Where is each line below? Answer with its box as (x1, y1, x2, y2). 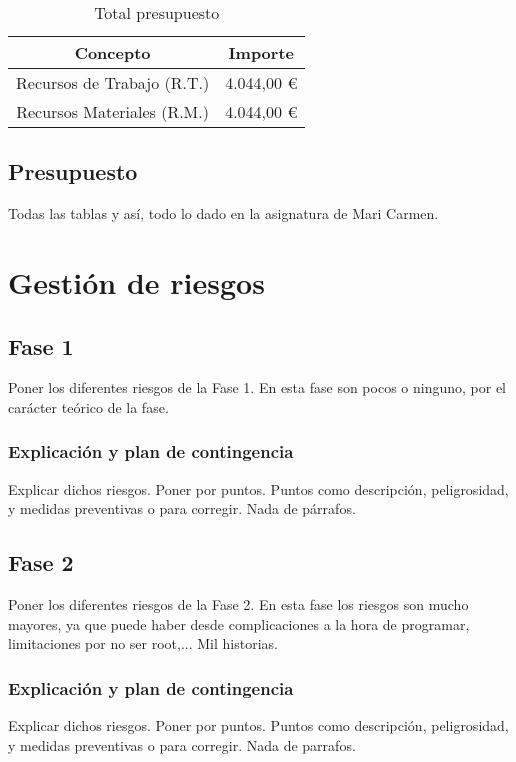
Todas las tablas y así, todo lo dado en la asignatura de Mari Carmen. (8, 203, 439, 224)
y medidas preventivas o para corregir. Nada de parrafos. (8, 734, 356, 755)
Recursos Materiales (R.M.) (16, 100, 209, 123)
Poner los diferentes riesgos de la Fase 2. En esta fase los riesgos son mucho (8, 594, 469, 615)
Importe (228, 41, 294, 64)
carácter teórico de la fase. (8, 396, 169, 417)
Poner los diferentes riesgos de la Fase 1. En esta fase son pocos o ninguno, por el (8, 377, 507, 398)
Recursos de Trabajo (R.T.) (16, 71, 210, 94)
